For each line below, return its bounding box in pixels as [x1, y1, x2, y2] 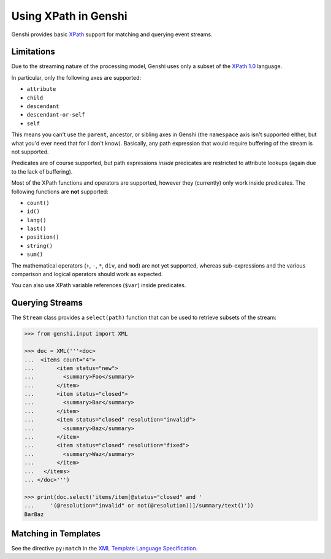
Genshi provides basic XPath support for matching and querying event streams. [11, 31, 213, 38]
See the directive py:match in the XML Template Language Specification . [11, 545, 198, 552]
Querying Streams [11, 298, 83, 308]
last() [26, 225, 47, 233]
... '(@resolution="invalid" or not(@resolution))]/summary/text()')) [24, 502, 254, 509]
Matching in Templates [11, 528, 101, 539]
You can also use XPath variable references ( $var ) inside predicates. [11, 282, 186, 289]
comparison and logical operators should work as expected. [11, 271, 164, 278]
